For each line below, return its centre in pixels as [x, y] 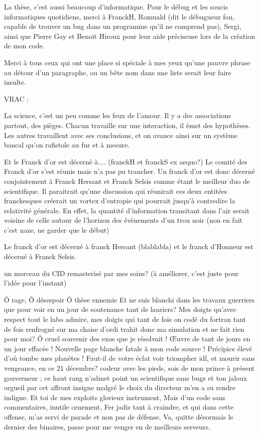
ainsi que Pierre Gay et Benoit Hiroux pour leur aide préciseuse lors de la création [129, 36]
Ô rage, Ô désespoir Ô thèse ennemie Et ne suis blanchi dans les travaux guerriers [129, 299]
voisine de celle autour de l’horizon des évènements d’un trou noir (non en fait [123, 220]
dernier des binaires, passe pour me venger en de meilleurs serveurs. [107, 426]
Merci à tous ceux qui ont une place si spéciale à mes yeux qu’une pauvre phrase [127, 62]
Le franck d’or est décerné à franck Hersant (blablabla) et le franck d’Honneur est [129, 246]
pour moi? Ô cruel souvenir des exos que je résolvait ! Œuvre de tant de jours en [127, 339]
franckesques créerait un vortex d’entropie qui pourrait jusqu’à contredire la [120, 201]
